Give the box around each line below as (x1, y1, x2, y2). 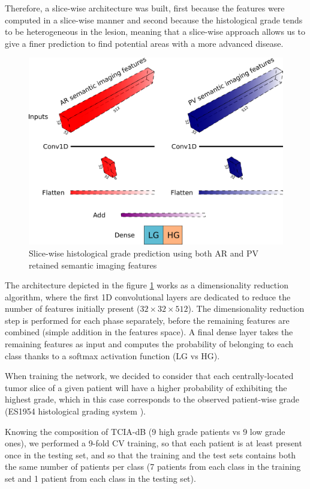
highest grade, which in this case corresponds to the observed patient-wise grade (5, 393, 300, 405)
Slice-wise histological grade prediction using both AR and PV (29, 246, 258, 259)
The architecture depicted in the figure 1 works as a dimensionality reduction (5, 279, 288, 291)
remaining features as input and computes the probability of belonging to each (5, 338, 294, 350)
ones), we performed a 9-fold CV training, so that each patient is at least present (5, 437, 302, 449)
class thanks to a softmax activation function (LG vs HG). (5, 349, 220, 362)
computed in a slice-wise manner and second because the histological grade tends (5, 13, 303, 26)
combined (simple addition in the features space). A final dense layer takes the (5, 326, 293, 338)
